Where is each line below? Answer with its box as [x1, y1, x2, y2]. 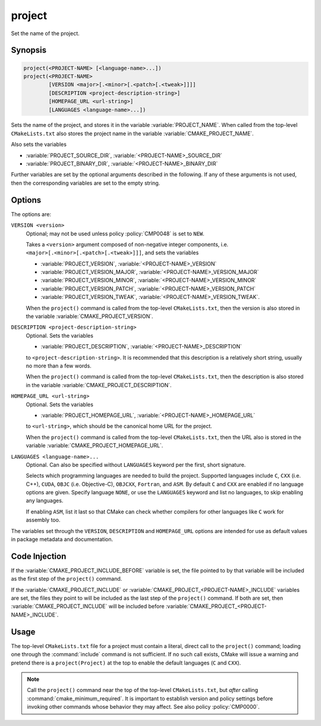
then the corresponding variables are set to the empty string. [11, 179, 160, 186]
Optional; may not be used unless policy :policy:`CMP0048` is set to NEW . [26, 230, 204, 237]
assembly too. [26, 516, 61, 524]
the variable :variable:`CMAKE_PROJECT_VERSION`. [26, 313, 154, 320]
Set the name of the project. [11, 30, 80, 37]
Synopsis [11, 45, 47, 55]
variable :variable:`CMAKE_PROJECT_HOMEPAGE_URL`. [26, 442, 163, 449]
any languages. [26, 497, 64, 504]
